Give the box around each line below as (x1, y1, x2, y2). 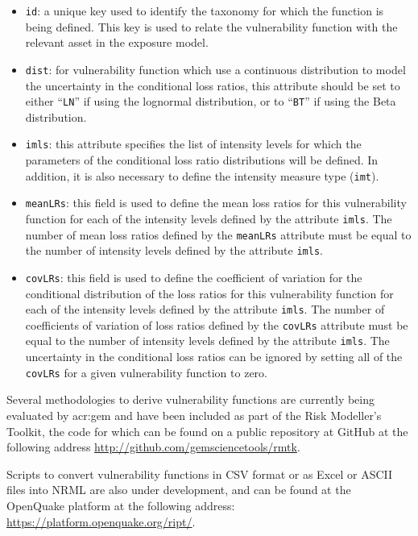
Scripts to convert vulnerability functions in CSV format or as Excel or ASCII (6, 465, 393, 482)
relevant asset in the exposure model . (25, 34, 209, 51)
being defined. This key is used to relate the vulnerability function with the (25, 18, 398, 35)
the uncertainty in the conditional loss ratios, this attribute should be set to (25, 77, 400, 93)
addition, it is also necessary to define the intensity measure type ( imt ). (25, 167, 379, 184)
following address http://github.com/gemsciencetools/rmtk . (6, 438, 300, 455)
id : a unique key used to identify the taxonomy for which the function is (25, 2, 384, 19)
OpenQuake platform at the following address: (6, 497, 235, 513)
